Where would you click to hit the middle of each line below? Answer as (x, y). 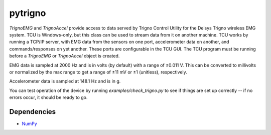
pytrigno (28, 13)
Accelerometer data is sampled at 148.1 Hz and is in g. (65, 81)
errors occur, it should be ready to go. (48, 97)
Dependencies (33, 112)
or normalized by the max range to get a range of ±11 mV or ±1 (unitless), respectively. (98, 72)
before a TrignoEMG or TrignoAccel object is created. (64, 56)
